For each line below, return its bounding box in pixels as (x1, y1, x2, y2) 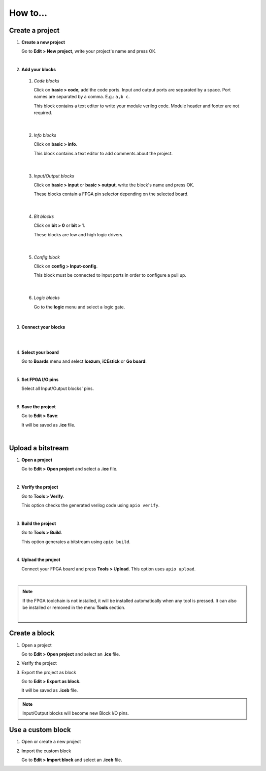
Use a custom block (9, 726, 71, 734)
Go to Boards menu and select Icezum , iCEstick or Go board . (21, 358, 147, 364)
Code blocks (33, 78, 60, 84)
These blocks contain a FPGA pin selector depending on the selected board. (33, 191, 189, 197)
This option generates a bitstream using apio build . (21, 539, 131, 545)
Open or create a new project (21, 739, 81, 745)
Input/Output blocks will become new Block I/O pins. (22, 710, 129, 716)
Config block (33, 254, 60, 260)
